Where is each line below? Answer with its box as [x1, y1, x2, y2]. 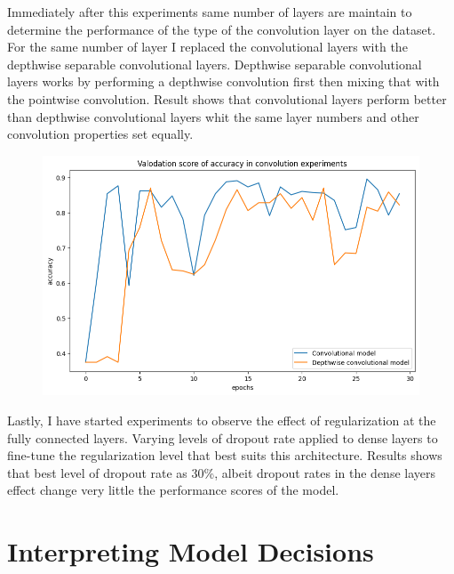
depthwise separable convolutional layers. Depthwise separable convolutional [7, 54, 422, 73]
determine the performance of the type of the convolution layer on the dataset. [7, 20, 436, 38]
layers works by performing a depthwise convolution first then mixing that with [7, 72, 440, 91]
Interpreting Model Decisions [7, 533, 374, 570]
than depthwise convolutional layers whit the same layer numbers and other [7, 107, 419, 125]
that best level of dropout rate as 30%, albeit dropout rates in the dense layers [7, 463, 436, 481]
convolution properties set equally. [7, 125, 194, 143]
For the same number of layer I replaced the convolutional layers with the [7, 37, 408, 56]
